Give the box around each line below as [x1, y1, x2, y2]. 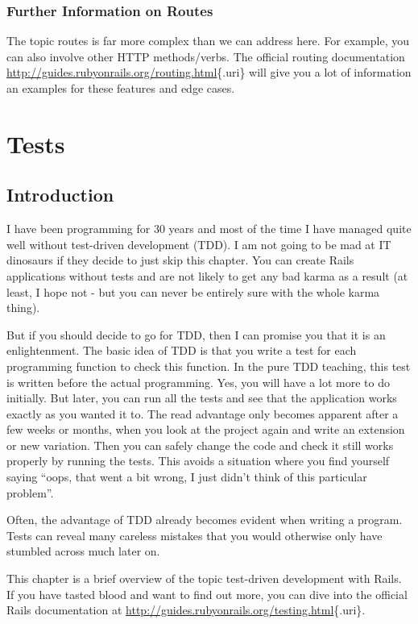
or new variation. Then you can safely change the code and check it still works [6, 436, 394, 453]
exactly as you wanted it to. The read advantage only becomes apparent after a [6, 405, 399, 422]
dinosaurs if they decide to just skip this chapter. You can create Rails [6, 252, 354, 268]
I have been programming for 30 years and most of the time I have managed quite [6, 220, 412, 237]
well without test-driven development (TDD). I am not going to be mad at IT [6, 235, 391, 252]
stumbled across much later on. [6, 543, 160, 560]
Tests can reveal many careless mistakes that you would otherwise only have [6, 526, 383, 543]
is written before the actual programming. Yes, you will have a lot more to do [6, 373, 390, 390]
